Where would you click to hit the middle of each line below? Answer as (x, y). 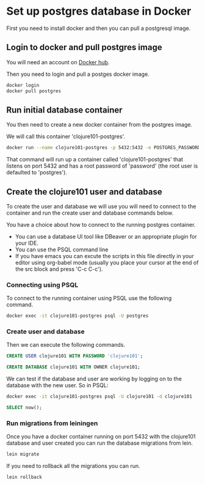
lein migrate (23, 454)
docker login (23, 85)
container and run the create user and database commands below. (90, 213)
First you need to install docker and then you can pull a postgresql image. (99, 28)
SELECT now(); (24, 408)
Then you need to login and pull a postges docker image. (78, 74)
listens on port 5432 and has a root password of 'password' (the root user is (102, 166)
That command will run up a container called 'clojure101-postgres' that (95, 160)
